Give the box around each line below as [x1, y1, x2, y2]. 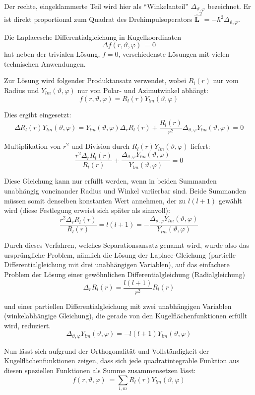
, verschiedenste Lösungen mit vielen [118, 49, 230, 59]
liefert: [191, 141, 210, 151]
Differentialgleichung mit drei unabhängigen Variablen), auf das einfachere [4, 259, 230, 270]
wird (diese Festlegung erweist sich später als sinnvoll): [4, 205, 170, 215]
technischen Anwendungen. [4, 58, 86, 69]
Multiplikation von [4, 141, 61, 151]
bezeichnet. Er [207, 1, 251, 11]
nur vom [213, 75, 239, 86]
